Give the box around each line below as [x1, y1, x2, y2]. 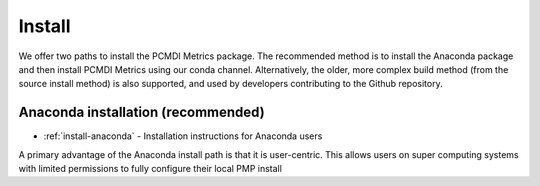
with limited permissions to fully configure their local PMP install [18, 163, 282, 175]
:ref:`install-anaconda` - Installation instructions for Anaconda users [43, 130, 323, 142]
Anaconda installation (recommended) [18, 104, 265, 121]
